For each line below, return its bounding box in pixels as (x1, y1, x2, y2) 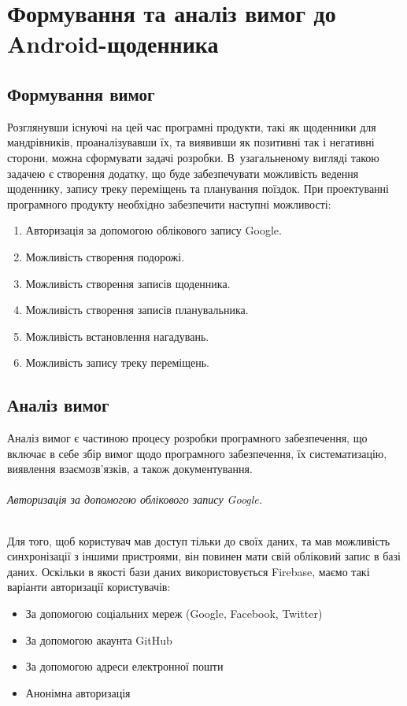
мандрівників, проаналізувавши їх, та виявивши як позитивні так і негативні (7, 134, 375, 150)
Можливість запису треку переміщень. (25, 354, 210, 371)
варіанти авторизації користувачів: (7, 578, 171, 595)
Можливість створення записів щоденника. (25, 275, 231, 291)
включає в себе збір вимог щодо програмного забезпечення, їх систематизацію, (7, 445, 387, 461)
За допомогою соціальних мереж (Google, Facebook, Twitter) (25, 605, 323, 622)
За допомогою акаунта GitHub (25, 631, 172, 648)
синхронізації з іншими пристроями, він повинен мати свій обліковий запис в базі (7, 548, 401, 564)
